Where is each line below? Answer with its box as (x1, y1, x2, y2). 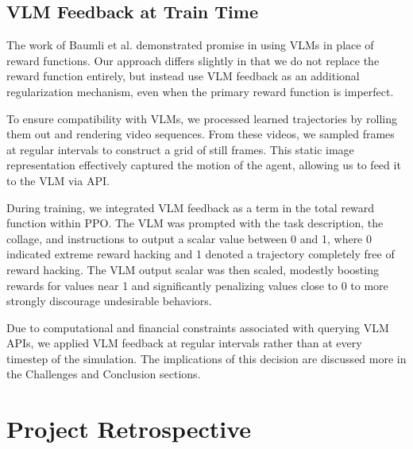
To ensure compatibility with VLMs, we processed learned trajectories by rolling (6, 110, 397, 126)
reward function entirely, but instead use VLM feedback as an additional (6, 68, 360, 84)
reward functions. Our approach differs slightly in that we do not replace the (6, 52, 380, 68)
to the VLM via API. (6, 172, 110, 188)
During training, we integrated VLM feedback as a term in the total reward (6, 199, 375, 215)
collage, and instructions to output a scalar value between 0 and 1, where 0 (6, 230, 372, 246)
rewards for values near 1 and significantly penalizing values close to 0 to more (6, 277, 388, 293)
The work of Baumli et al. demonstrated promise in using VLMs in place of (6, 37, 374, 53)
